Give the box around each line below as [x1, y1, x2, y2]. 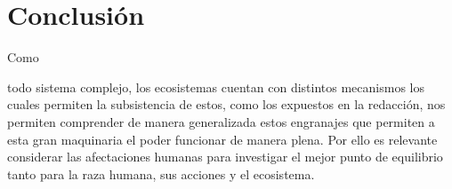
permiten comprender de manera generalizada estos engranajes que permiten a [7, 112, 435, 130]
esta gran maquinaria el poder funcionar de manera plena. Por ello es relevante [7, 130, 438, 148]
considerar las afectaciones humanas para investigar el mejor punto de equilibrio [7, 147, 443, 166]
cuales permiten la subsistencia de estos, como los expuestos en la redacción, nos [7, 95, 446, 114]
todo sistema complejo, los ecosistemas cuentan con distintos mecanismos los [7, 77, 424, 96]
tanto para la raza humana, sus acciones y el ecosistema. [7, 164, 315, 183]
